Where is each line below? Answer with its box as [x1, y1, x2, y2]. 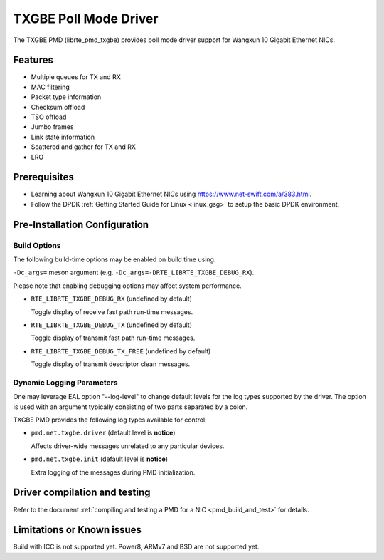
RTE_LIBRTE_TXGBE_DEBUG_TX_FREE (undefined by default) [31, 346, 211, 356]
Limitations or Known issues [13, 524, 142, 536]
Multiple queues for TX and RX [31, 73, 121, 81]
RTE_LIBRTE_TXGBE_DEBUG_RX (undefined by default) [31, 294, 192, 303]
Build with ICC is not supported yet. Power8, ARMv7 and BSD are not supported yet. [13, 542, 260, 551]
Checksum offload [31, 103, 85, 111]
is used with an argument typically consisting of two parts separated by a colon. [13, 403, 248, 411]
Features [13, 54, 53, 66]
